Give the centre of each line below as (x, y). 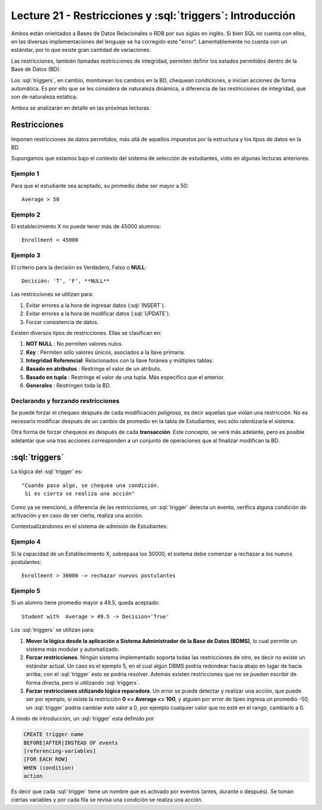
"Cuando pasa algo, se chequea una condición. (91, 485)
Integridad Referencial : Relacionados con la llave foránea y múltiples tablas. (120, 361)
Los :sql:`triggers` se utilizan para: (53, 630)
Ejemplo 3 (26, 255)
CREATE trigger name (53, 734)
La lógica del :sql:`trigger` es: (47, 471)
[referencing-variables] (60, 751)
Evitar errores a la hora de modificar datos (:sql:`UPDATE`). (98, 314)
